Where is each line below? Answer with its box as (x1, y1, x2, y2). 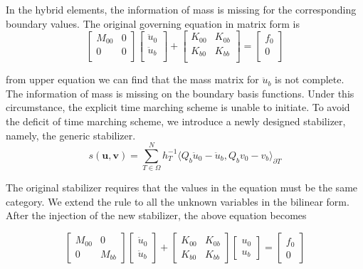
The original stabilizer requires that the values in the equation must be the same (6, 180, 358, 195)
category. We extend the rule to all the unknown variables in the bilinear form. (6, 194, 349, 209)
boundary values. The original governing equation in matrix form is (6, 16, 300, 31)
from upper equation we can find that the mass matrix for (6, 72, 259, 87)
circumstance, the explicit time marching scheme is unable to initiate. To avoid (6, 100, 350, 115)
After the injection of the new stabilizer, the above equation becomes (6, 208, 307, 223)
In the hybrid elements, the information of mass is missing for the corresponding (6, 2, 357, 16)
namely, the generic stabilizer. (6, 127, 136, 142)
